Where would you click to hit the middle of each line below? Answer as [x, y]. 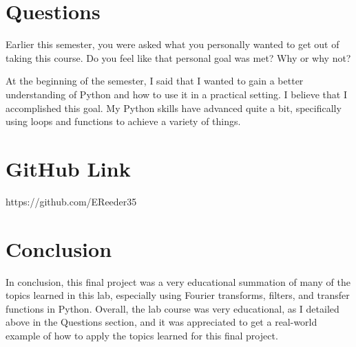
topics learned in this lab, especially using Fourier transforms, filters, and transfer [178, 295]
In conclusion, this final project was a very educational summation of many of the [178, 281]
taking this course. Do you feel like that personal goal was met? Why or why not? [178, 57]
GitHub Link [68, 168]
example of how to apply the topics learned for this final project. [142, 335]
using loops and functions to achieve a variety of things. [123, 121]
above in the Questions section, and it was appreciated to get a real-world [161, 322]
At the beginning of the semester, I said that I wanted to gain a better [155, 81]
